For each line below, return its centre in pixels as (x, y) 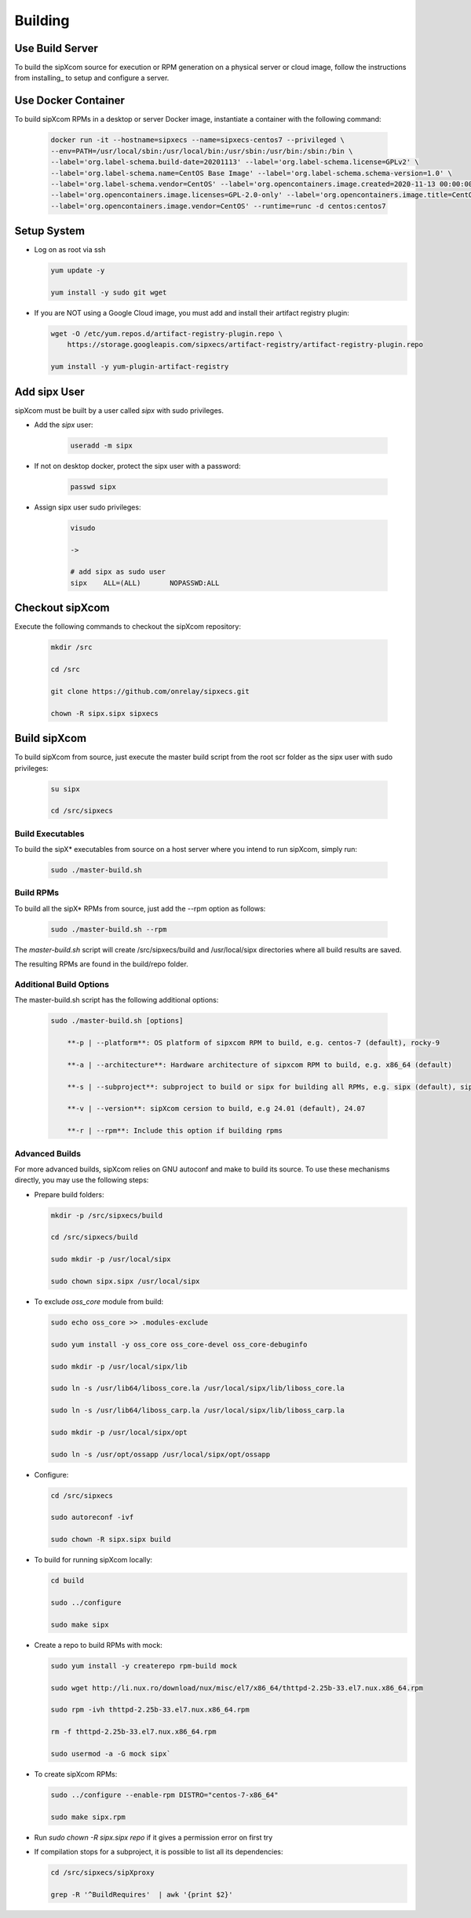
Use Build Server (56, 48)
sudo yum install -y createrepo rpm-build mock (144, 1666)
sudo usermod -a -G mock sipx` (111, 1754)
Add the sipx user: (64, 425)
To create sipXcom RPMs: (76, 1774)
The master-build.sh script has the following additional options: (117, 1000)
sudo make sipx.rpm (88, 1817)
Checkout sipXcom (62, 608)
